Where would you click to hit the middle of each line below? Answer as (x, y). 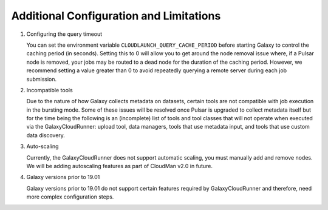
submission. (42, 79)
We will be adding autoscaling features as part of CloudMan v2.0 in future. (119, 166)
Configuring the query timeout (64, 34)
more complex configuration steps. (70, 197)
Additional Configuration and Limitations (116, 16)
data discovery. (46, 135)
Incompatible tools (50, 90)
